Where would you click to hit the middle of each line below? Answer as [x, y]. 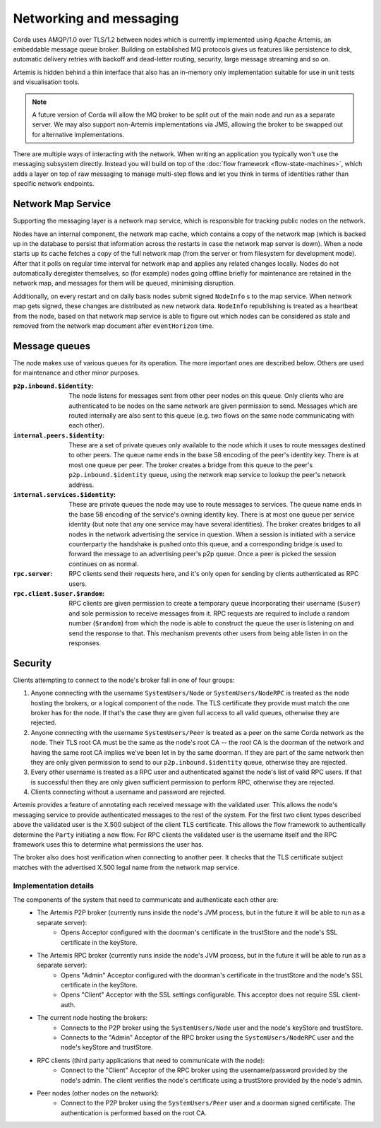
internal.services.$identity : [65, 495]
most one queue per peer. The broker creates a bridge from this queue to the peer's [191, 465]
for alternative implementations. [78, 134]
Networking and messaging [96, 18]
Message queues [52, 346]
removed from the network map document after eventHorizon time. [114, 326]
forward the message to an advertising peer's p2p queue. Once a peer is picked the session [202, 554]
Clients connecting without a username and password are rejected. [128, 792]
